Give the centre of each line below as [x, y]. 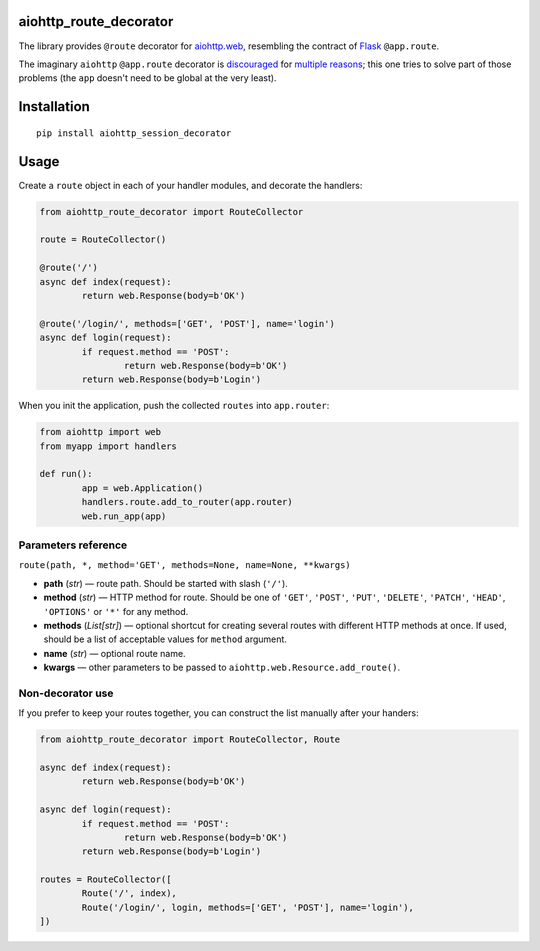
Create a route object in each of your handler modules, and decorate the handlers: [190, 185]
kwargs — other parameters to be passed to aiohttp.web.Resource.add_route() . [222, 667]
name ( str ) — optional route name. [114, 653]
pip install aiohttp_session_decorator [134, 133]
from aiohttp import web [100, 432]
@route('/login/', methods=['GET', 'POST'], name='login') [187, 323]
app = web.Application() [142, 488]
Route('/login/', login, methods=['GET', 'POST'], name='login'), [248, 907]
